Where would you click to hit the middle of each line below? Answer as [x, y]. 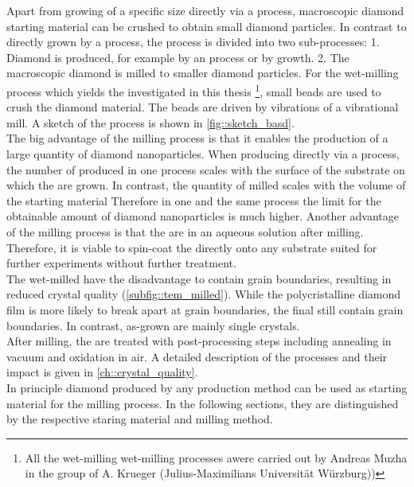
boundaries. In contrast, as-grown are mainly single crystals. [153, 325]
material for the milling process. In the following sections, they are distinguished [203, 403]
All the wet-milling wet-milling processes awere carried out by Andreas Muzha [216, 457]
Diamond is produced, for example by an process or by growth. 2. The [178, 57]
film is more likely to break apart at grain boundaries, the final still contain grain [205, 309]
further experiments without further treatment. [121, 263]
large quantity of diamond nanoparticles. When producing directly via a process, [203, 154]
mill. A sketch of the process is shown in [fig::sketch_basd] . [150, 122]
